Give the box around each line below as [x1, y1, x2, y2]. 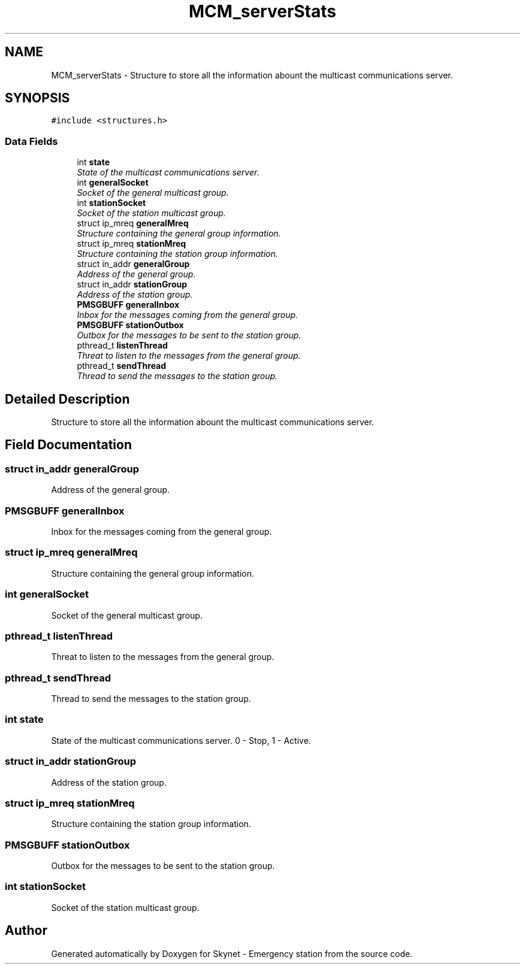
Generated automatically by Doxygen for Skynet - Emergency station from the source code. [51, 948, 413, 959]
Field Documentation [5, 437, 132, 453]
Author [5, 923, 47, 938]
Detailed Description [5, 391, 130, 407]
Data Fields [5, 135, 58, 147]
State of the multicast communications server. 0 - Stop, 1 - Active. [51, 735, 311, 746]
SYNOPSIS [5, 90, 70, 106]
